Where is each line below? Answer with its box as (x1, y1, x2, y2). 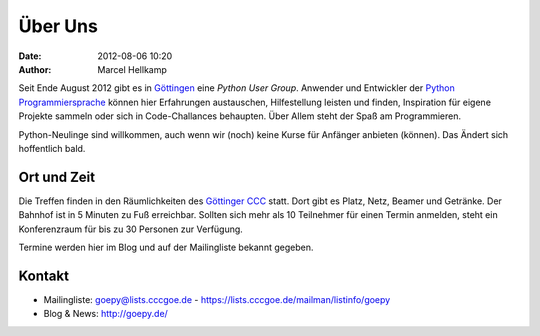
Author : (18, 63, 52, 75)
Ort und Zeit (18, 168, 96, 185)
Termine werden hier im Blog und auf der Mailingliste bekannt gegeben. (18, 241, 314, 253)
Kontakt (18, 267, 70, 284)
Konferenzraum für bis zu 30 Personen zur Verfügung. (18, 223, 244, 235)
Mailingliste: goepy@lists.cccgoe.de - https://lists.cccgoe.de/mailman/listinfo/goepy (43, 293, 391, 305)
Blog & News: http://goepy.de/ (43, 308, 169, 320)
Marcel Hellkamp (97, 63, 167, 75)
